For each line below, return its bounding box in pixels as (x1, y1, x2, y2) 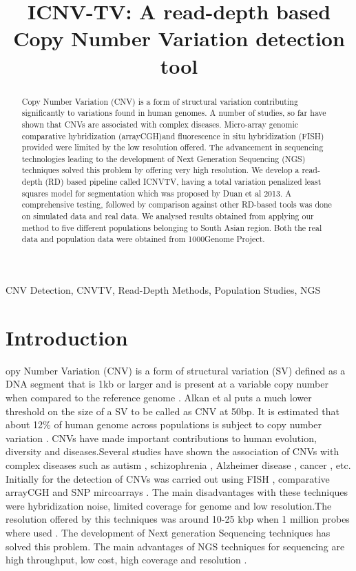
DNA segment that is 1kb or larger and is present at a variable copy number (6, 377, 328, 391)
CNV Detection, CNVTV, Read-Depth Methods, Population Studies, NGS (6, 283, 321, 297)
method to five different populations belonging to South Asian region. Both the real (21, 221, 322, 233)
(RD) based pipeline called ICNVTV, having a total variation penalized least (45, 176, 322, 188)
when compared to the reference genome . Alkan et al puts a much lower (6, 390, 312, 404)
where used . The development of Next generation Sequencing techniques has (6, 525, 331, 539)
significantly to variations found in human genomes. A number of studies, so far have (21, 107, 326, 119)
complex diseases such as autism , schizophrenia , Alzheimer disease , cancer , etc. (6, 457, 351, 472)
